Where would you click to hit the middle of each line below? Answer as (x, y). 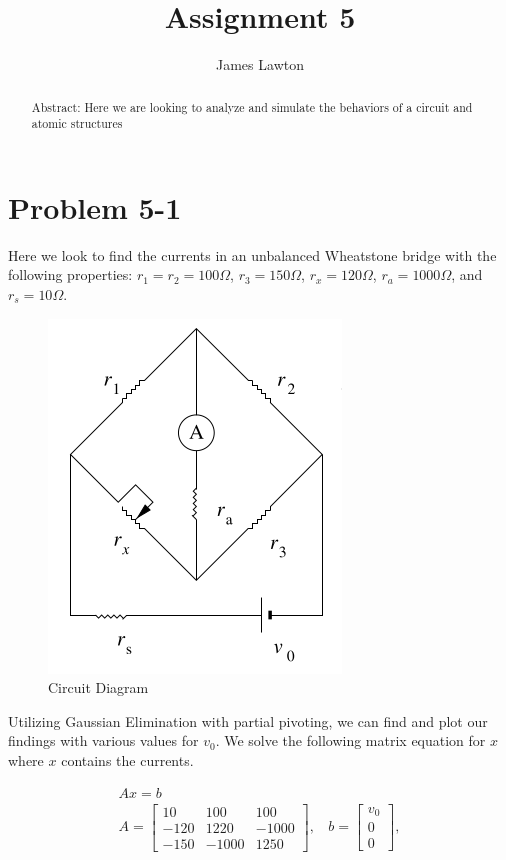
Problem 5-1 (95, 206)
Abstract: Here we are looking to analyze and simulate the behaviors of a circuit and (252, 106)
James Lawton (260, 64)
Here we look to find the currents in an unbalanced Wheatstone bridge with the (252, 254)
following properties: (70, 274)
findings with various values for (103, 740)
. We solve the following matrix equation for (350, 740)
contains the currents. (127, 759)
